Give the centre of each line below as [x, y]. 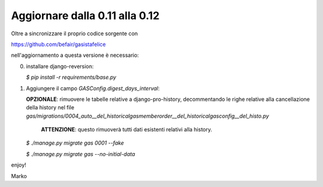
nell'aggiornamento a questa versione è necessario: [75, 55]
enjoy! [19, 165]
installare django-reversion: [60, 66]
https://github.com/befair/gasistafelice [58, 44]
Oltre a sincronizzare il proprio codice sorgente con [74, 33]
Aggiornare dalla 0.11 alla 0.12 [85, 16]
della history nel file [50, 108]
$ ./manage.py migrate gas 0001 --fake [75, 143]
